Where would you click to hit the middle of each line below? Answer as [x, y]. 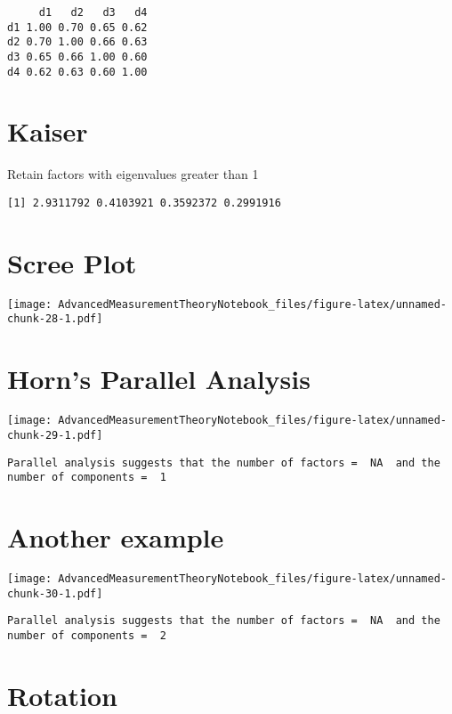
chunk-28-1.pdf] [55, 319]
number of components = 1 [87, 478]
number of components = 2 [87, 635]
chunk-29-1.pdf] [55, 435]
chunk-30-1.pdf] [55, 593]
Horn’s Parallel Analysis [159, 379]
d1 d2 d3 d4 [93, 12]
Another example [116, 537]
